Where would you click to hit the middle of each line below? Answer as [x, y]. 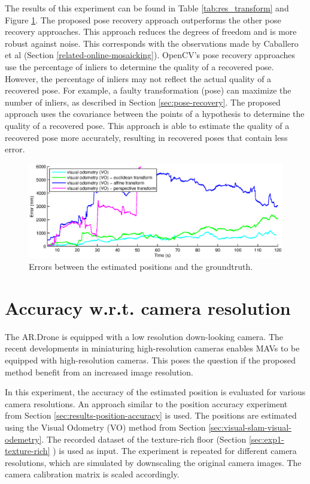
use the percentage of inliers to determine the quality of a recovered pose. [139, 66]
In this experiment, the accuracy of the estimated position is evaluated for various [155, 392]
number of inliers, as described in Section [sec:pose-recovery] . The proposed [143, 102]
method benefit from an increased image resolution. [99, 372]
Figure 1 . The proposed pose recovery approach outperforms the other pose [143, 19]
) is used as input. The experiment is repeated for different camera [175, 451]
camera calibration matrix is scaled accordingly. [92, 474]
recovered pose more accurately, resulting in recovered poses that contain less [146, 137]
